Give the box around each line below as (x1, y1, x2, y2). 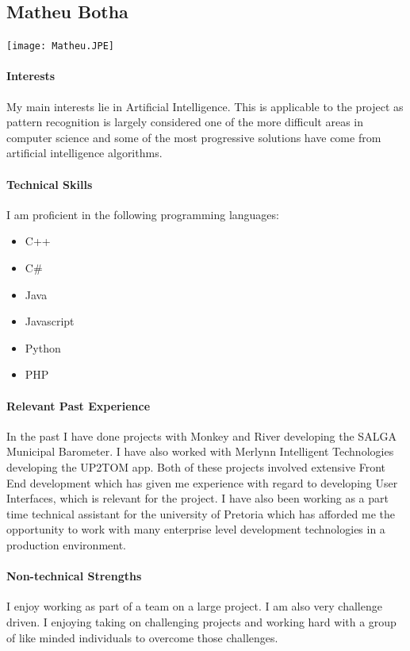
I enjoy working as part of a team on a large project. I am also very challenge (6, 598, 382, 614)
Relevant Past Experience (6, 397, 151, 414)
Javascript (25, 313, 75, 329)
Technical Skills (6, 175, 93, 192)
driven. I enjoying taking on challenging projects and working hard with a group (6, 613, 397, 630)
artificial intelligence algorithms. (6, 144, 163, 161)
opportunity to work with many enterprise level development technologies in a (6, 521, 385, 537)
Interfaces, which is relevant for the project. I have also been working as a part (6, 490, 389, 507)
